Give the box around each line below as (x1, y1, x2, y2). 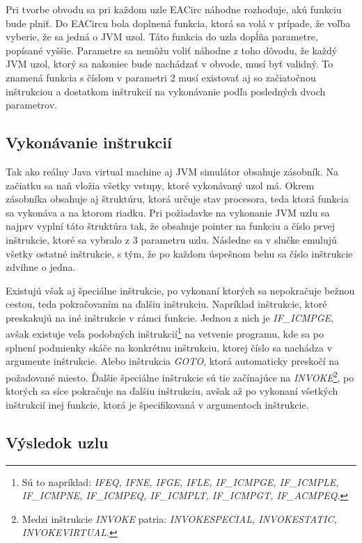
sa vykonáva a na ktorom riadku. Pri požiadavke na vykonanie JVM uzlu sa (6, 205, 330, 219)
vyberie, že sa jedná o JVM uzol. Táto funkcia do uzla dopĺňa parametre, (6, 29, 318, 44)
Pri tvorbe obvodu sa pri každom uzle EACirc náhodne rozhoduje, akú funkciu (6, 2, 342, 16)
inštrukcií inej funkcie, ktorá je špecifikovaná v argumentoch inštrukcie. (6, 397, 309, 411)
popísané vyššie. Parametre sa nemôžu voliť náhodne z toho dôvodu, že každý (6, 42, 338, 57)
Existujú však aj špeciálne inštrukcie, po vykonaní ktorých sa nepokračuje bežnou (6, 283, 355, 297)
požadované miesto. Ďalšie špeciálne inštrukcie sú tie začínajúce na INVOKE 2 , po (6, 368, 354, 384)
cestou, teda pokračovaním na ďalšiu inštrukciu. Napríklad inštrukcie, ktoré (6, 297, 327, 311)
